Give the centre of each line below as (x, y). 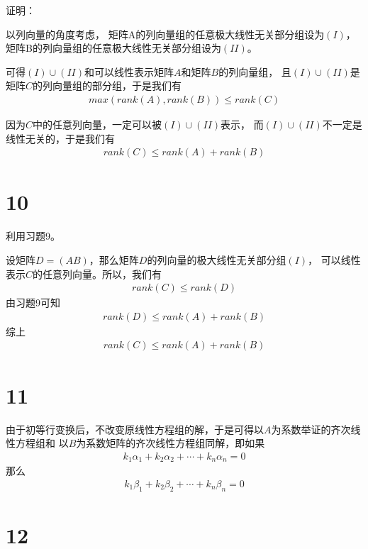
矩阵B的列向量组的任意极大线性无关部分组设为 (113, 48)
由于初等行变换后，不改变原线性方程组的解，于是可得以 (135, 429)
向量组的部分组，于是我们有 (117, 85)
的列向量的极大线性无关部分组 (217, 259)
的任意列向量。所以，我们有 (97, 273)
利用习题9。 (33, 236)
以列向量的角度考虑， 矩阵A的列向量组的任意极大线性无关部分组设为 (165, 34)
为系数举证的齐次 (311, 429)
